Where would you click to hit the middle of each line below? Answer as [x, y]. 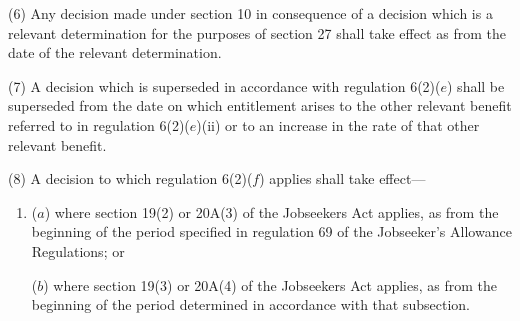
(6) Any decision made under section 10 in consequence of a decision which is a [250, 13]
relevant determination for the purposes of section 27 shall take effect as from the [257, 32]
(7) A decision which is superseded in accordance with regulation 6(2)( [224, 85]
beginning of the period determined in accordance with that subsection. [250, 304]
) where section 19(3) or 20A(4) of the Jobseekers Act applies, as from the [270, 284]
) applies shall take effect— [342, 178]
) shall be [476, 85]
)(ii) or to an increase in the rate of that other [338, 124]
